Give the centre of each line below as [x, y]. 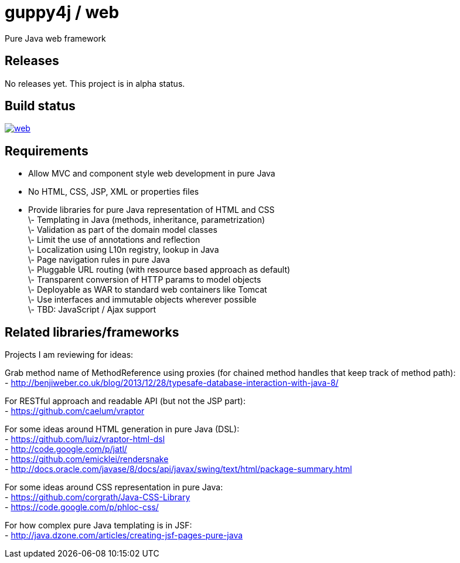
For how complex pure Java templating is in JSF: [98, 525]
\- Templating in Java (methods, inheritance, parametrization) [147, 220]
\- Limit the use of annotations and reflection [114, 240]
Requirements [47, 151]
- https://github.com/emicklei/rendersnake [87, 459]
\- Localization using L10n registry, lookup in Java [124, 250]
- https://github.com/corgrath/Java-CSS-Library [98, 497]
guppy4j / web [62, 12]
